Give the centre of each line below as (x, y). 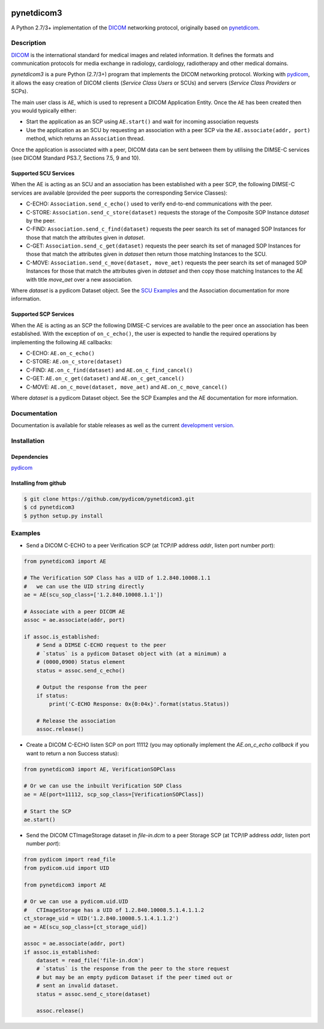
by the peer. (41, 220)
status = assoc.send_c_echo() (81, 670)
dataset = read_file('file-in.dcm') (90, 961)
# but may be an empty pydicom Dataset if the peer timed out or (134, 977)
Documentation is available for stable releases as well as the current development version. (123, 425)
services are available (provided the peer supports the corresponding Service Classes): (119, 193)
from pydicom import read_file (70, 860)
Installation (28, 440)
